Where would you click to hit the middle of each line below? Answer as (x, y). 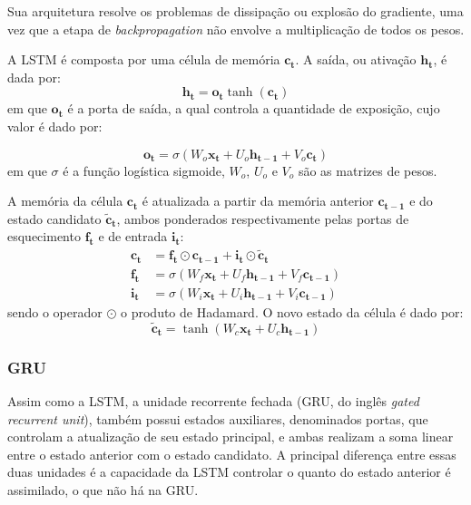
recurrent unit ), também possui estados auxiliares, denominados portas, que (218, 418)
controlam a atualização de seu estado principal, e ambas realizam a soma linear (231, 437)
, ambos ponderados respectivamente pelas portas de (263, 218)
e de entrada (133, 236)
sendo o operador (55, 312)
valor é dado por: (55, 126)
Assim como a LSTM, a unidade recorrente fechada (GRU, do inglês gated (213, 401)
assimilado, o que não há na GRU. (103, 490)
